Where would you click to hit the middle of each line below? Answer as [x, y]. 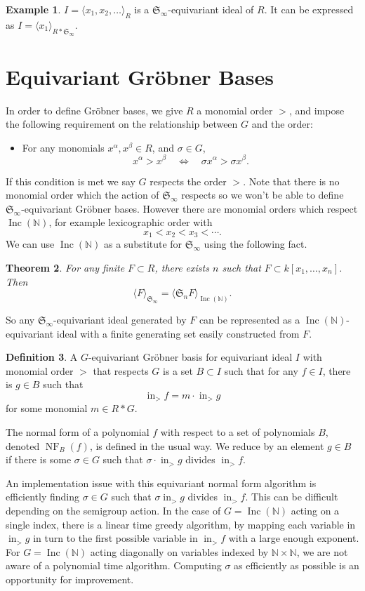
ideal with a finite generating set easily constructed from [178, 333]
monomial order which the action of [82, 195]
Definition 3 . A [42, 357]
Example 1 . [33, 9]
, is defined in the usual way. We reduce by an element [207, 445]
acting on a [315, 510]
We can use [30, 244]
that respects [121, 370]
